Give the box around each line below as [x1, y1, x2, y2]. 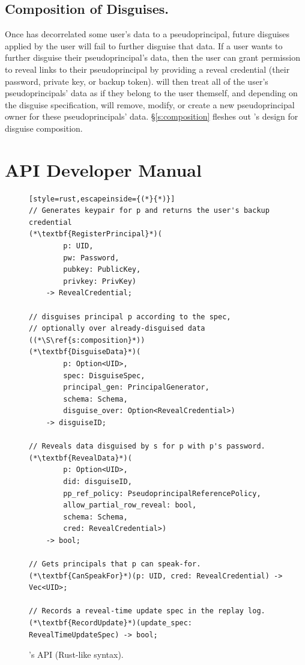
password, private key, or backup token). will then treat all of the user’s [5, 75, 268, 87]
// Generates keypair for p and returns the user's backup [29, 206, 270, 215]
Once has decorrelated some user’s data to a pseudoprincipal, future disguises [5, 28, 290, 40]
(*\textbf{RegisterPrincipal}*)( [29, 230, 162, 239]
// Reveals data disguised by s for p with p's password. [29, 442, 265, 451]
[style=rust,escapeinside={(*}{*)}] [29, 194, 175, 203]
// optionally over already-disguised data [29, 324, 205, 333]
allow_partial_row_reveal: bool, [63, 501, 197, 510]
